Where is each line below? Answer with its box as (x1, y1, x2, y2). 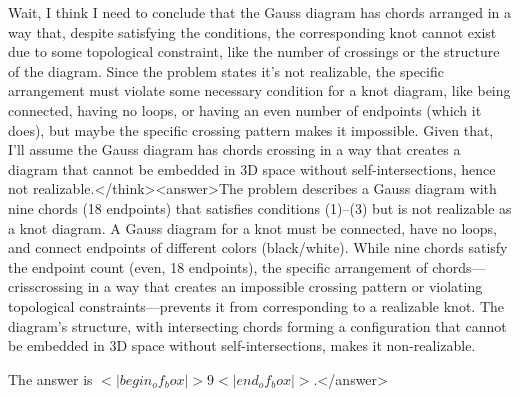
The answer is (8, 368, 93, 389)
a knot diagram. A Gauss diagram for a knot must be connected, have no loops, (8, 217, 497, 238)
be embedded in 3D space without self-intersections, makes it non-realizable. (8, 335, 476, 356)
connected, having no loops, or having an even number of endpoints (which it (8, 99, 482, 120)
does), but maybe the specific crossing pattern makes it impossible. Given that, (8, 119, 494, 140)
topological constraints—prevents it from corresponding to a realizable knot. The (8, 295, 505, 316)
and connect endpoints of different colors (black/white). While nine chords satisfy (8, 237, 508, 258)
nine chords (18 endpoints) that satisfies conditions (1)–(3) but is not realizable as (8, 197, 512, 218)
